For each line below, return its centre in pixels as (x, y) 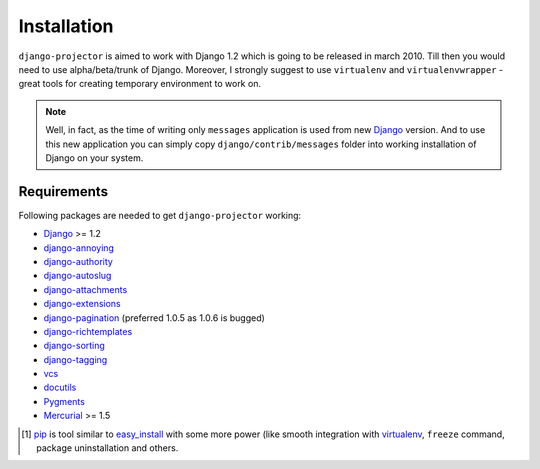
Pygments (64, 401)
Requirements (63, 191)
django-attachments (85, 289)
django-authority (78, 261)
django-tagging (75, 359)
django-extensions (82, 304)
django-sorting (74, 346)
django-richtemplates (88, 331)
